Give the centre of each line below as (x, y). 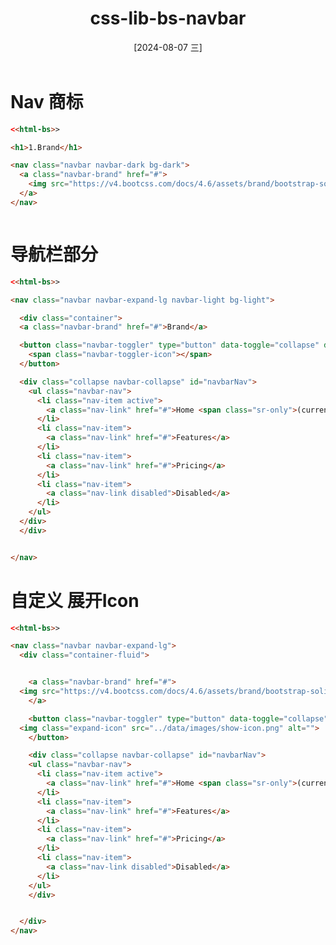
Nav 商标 (47, 101)
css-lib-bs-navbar (168, 18)
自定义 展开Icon (75, 600)
